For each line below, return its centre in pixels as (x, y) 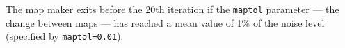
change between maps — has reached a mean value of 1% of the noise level (165, 22)
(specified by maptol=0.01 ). (65, 36)
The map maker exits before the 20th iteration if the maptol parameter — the (172, 9)
